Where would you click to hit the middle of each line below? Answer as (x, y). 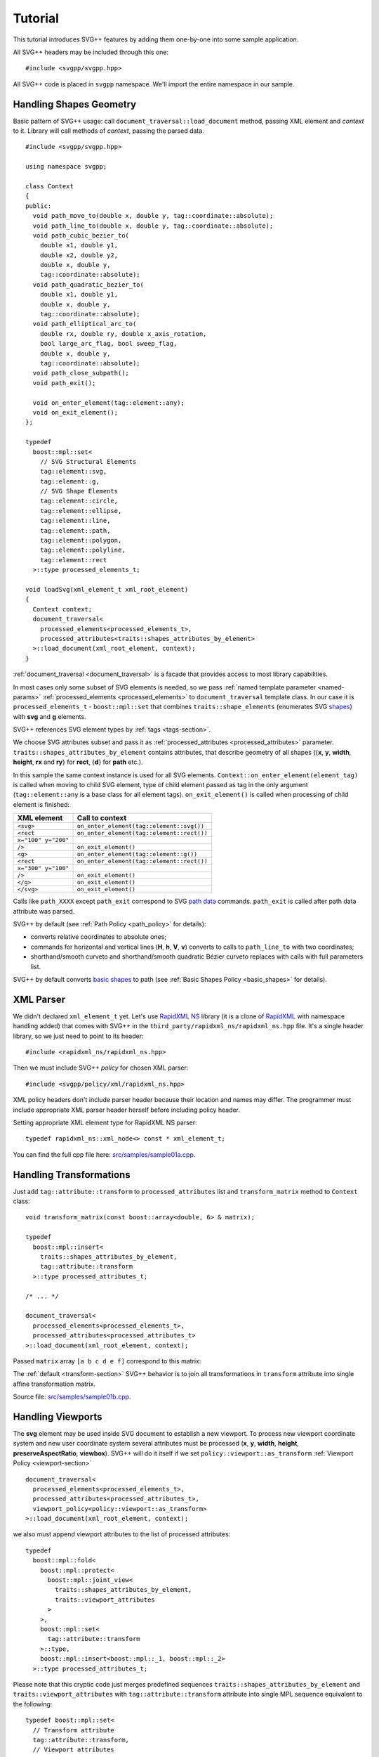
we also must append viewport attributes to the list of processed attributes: (122, 1534)
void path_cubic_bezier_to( (81, 235)
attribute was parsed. (44, 911)
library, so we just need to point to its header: (78, 1036)
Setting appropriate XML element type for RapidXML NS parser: (105, 1122)
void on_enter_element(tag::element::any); (109, 403)
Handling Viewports (58, 1416)
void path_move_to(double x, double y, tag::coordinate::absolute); (153, 216)
